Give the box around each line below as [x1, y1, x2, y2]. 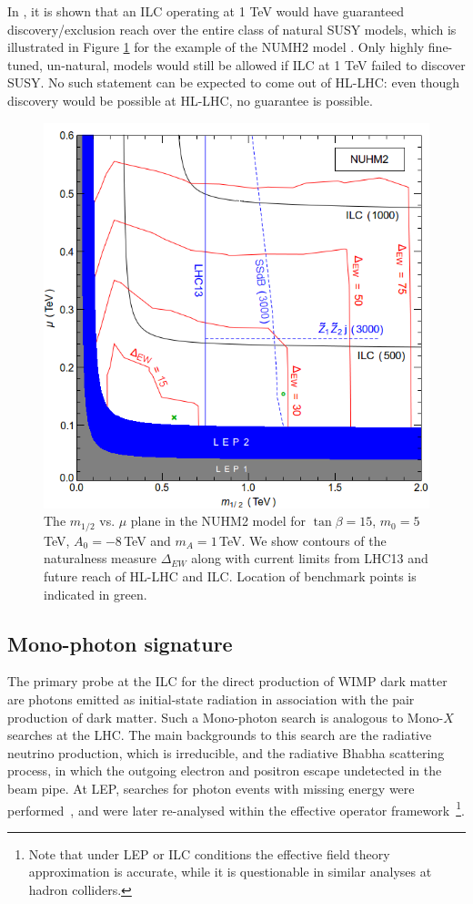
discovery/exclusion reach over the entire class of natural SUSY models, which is [7, 19, 457, 38]
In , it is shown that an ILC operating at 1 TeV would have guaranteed [7, 2, 404, 20]
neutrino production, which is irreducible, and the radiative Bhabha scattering [7, 743, 445, 762]
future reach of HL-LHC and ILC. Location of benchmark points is [44, 567, 417, 586]
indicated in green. [44, 584, 147, 603]
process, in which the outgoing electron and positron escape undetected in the [7, 761, 442, 780]
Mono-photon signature [7, 629, 233, 657]
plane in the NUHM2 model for [130, 511, 306, 530]
